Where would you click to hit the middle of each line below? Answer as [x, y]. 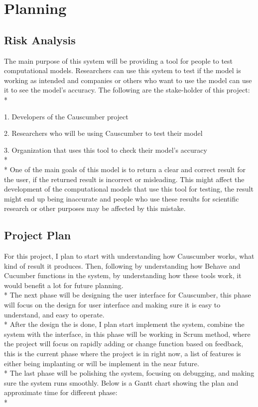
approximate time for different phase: [61, 392]
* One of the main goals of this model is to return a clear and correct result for [125, 169]
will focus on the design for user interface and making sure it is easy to [112, 305]
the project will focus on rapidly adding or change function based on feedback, [124, 344]
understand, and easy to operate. [54, 314]
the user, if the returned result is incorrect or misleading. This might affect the [124, 179]
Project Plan [38, 235]
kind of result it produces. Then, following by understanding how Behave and [122, 265]
